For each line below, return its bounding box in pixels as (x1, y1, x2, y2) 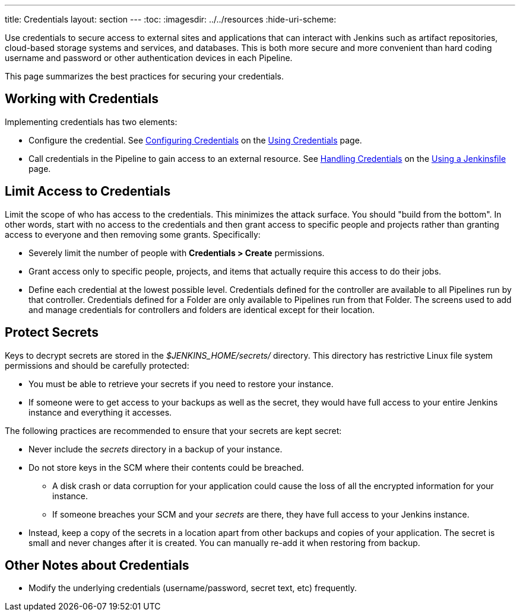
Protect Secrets (5, 325, 99, 340)
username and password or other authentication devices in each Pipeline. (5, 53, 293, 63)
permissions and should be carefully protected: (5, 360, 189, 371)
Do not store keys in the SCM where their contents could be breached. (28, 462, 304, 473)
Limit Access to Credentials (5, 184, 171, 199)
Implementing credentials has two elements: (5, 116, 177, 127)
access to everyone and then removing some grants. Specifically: (5, 229, 261, 240)
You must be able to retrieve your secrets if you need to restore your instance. (28, 378, 334, 389)
